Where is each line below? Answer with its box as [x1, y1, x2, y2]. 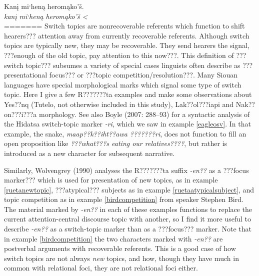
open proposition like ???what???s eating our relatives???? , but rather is [4, 138, 227, 148]
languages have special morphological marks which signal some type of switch [4, 79, 241, 89]
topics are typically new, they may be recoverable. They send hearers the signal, [4, 40, 249, 50]
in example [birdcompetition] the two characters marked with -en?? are [4, 233, 223, 243]
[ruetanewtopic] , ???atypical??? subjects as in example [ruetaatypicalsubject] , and [4, 184, 254, 194]
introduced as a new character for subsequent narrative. [4, 147, 175, 158]
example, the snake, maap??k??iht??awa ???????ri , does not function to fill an [4, 128, 246, 138]
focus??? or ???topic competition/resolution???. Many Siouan [49, 69, 238, 80]
